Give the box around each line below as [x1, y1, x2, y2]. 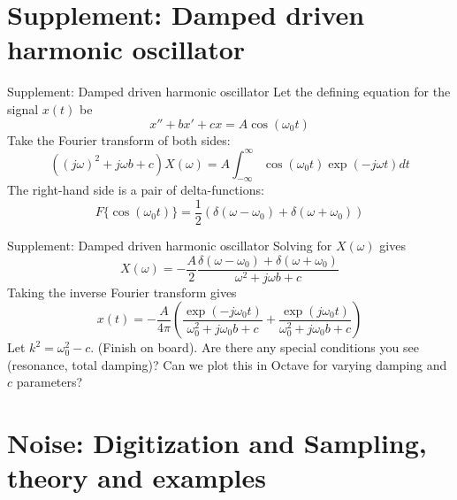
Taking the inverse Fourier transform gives [7, 282, 237, 301]
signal [7, 99, 39, 118]
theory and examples [7, 459, 266, 496]
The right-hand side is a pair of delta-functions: [7, 181, 264, 199]
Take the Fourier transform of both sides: [7, 130, 231, 149]
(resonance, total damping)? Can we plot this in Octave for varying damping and [7, 355, 447, 373]
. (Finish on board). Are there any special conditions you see [90, 338, 419, 357]
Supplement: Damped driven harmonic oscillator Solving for [7, 236, 332, 255]
